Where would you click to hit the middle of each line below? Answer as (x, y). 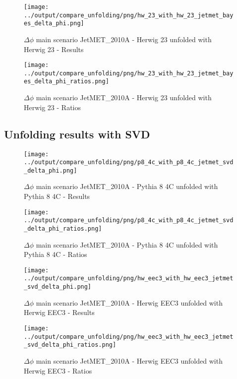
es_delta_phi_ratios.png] (66, 82)
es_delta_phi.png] (54, 24)
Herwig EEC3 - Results (59, 312)
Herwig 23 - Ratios (53, 107)
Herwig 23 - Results (54, 49)
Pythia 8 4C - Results (57, 196)
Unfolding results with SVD (77, 134)
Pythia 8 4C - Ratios (56, 254)
